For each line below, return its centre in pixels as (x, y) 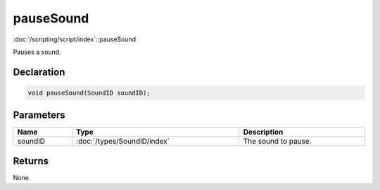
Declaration (39, 72)
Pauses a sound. (37, 52)
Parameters (39, 115)
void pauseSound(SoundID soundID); (89, 93)
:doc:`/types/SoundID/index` (123, 142)
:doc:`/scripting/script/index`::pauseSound (75, 39)
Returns (31, 161)
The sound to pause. (278, 142)
